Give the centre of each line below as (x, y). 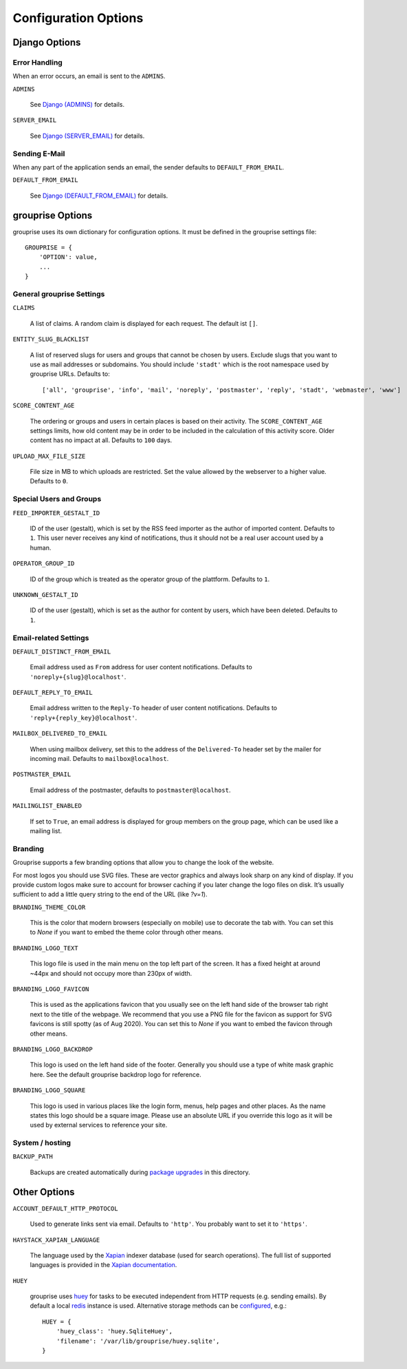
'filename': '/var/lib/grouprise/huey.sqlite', (138, 1341)
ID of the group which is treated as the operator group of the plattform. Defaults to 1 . (150, 579)
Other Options (44, 1192)
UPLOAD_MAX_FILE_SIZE (49, 456)
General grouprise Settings (59, 294)
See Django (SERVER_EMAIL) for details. (87, 136)
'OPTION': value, (68, 257)
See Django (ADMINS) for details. (77, 105)
